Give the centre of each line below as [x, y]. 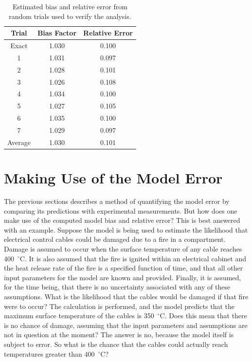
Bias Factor [57, 33]
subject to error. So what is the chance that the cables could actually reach [116, 344]
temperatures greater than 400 [49, 353]
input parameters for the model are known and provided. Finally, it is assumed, [123, 277]
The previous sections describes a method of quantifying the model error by [117, 201]
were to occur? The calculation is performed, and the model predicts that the [119, 306]
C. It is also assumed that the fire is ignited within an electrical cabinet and [133, 258]
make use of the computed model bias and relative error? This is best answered [122, 220]
